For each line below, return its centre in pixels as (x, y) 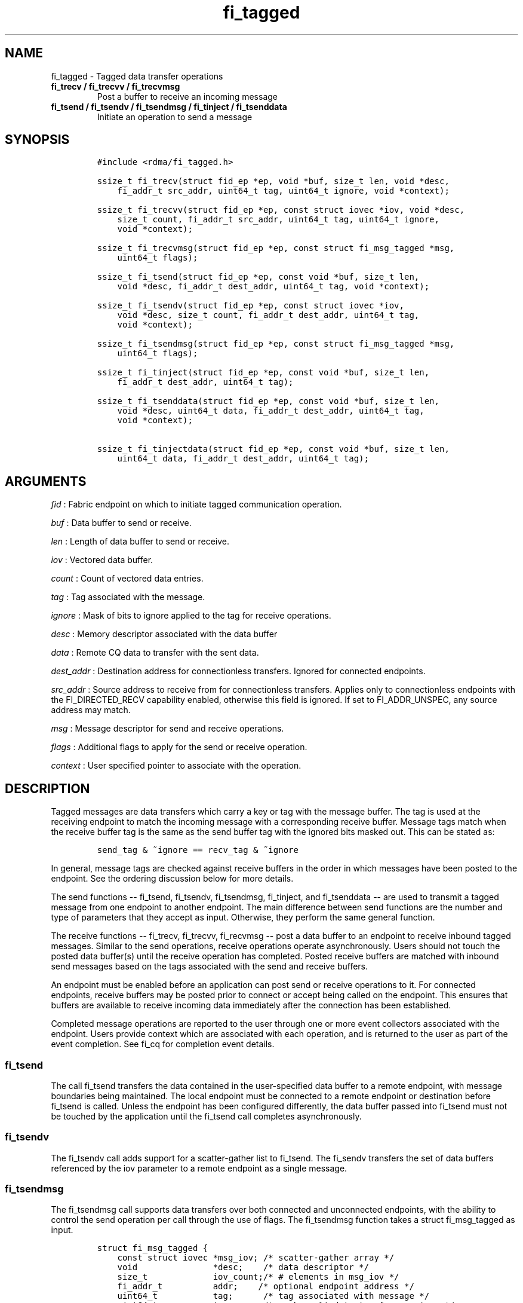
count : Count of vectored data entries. (127, 579)
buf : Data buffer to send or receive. (121, 523)
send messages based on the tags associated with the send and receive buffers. (210, 966)
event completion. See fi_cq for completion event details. (163, 1044)
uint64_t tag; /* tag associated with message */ (273, 1296)
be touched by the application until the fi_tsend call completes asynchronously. (206, 1116)
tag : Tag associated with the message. (128, 597)
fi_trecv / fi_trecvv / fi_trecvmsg (116, 86)
